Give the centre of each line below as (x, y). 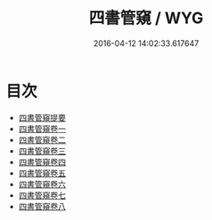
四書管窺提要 (42, 117)
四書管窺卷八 (42, 206)
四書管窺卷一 (42, 129)
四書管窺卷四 (42, 161)
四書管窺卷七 (42, 195)
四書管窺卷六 (42, 184)
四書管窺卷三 (42, 151)
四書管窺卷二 (42, 139)
